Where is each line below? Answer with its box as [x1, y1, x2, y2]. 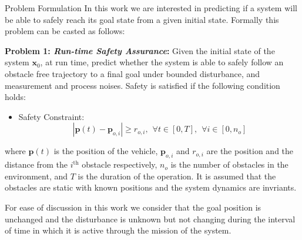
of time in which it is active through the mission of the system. [5, 224, 231, 236]
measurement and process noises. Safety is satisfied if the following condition [5, 79, 280, 91]
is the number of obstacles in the [170, 158, 288, 171]
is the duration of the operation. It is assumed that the [78, 169, 276, 182]
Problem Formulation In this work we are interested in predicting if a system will [5, 2, 297, 14]
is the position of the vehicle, [53, 145, 158, 157]
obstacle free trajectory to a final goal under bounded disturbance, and [5, 67, 260, 79]
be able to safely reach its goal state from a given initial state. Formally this [5, 13, 279, 25]
